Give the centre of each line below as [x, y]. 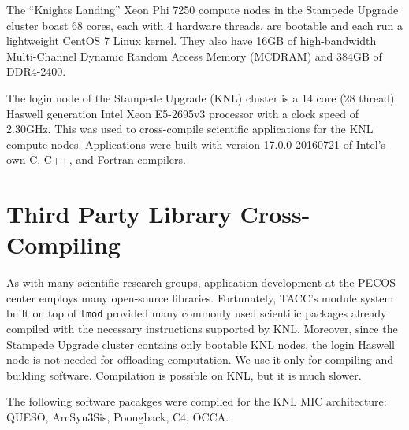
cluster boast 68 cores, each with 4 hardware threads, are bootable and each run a [205, 25]
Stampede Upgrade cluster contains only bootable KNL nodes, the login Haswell [201, 344]
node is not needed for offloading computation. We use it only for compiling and [200, 360]
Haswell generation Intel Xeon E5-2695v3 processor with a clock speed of [183, 113]
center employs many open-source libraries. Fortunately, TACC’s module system [200, 297]
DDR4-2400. [36, 71]
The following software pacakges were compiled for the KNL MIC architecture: [197, 401]
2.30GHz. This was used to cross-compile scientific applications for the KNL [190, 129]
